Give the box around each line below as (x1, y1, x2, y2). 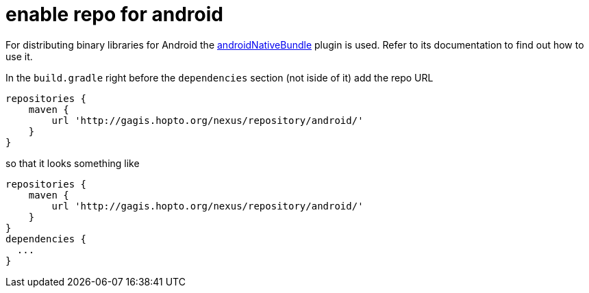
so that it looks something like (5, 157, 140, 169)
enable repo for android (5, 3, 223, 26)
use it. (5, 50, 33, 62)
